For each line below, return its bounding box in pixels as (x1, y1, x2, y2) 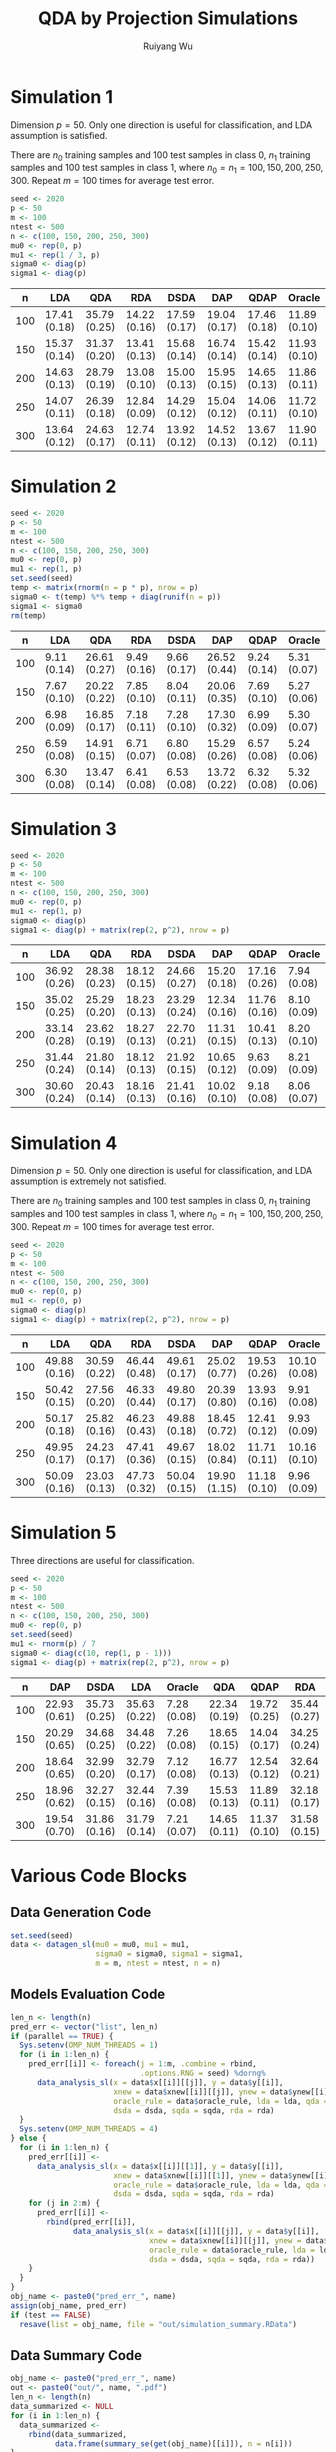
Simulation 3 (10, 817, 117, 840)
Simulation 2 (10, 475, 117, 498)
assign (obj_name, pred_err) (10, 2300, 128, 2311)
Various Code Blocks (10, 1864, 188, 1887)
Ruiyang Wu (143, 40, 193, 52)
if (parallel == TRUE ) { (10, 2031, 114, 2041)
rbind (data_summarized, (28, 2429, 128, 2439)
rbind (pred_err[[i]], (46, 2217, 137, 2227)
